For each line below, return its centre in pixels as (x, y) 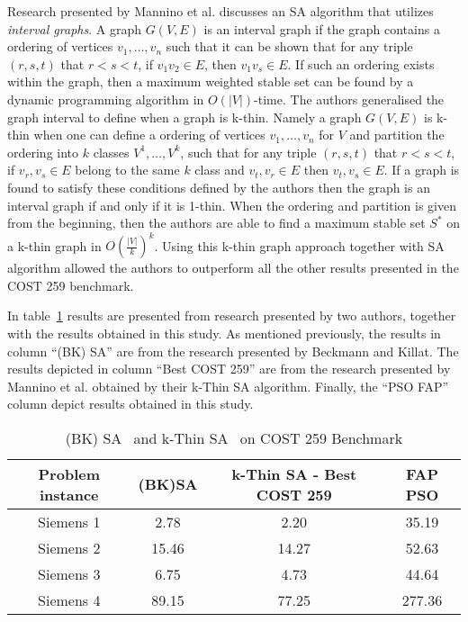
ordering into (43, 152)
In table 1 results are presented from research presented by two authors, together (232, 316)
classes (111, 152)
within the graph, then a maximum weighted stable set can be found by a (211, 81)
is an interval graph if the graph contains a (322, 28)
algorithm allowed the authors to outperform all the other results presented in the (233, 268)
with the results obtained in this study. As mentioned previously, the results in (224, 333)
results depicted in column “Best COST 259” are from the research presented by (229, 369)
